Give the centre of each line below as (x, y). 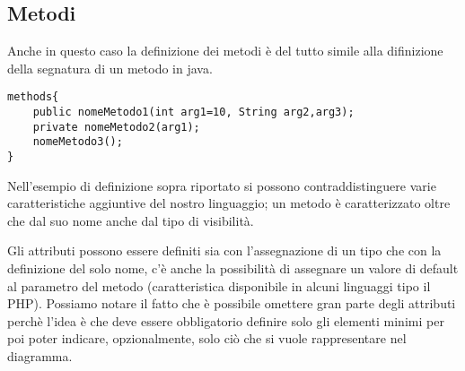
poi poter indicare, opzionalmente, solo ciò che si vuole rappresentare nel (207, 338)
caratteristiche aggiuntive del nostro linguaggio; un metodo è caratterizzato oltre (229, 203)
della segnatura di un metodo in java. (110, 68)
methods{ (33, 97)
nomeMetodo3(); (78, 142)
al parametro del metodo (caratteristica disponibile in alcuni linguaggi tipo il (219, 285)
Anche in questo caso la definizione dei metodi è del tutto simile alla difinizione (225, 51)
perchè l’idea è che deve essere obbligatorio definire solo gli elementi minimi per (226, 320)
